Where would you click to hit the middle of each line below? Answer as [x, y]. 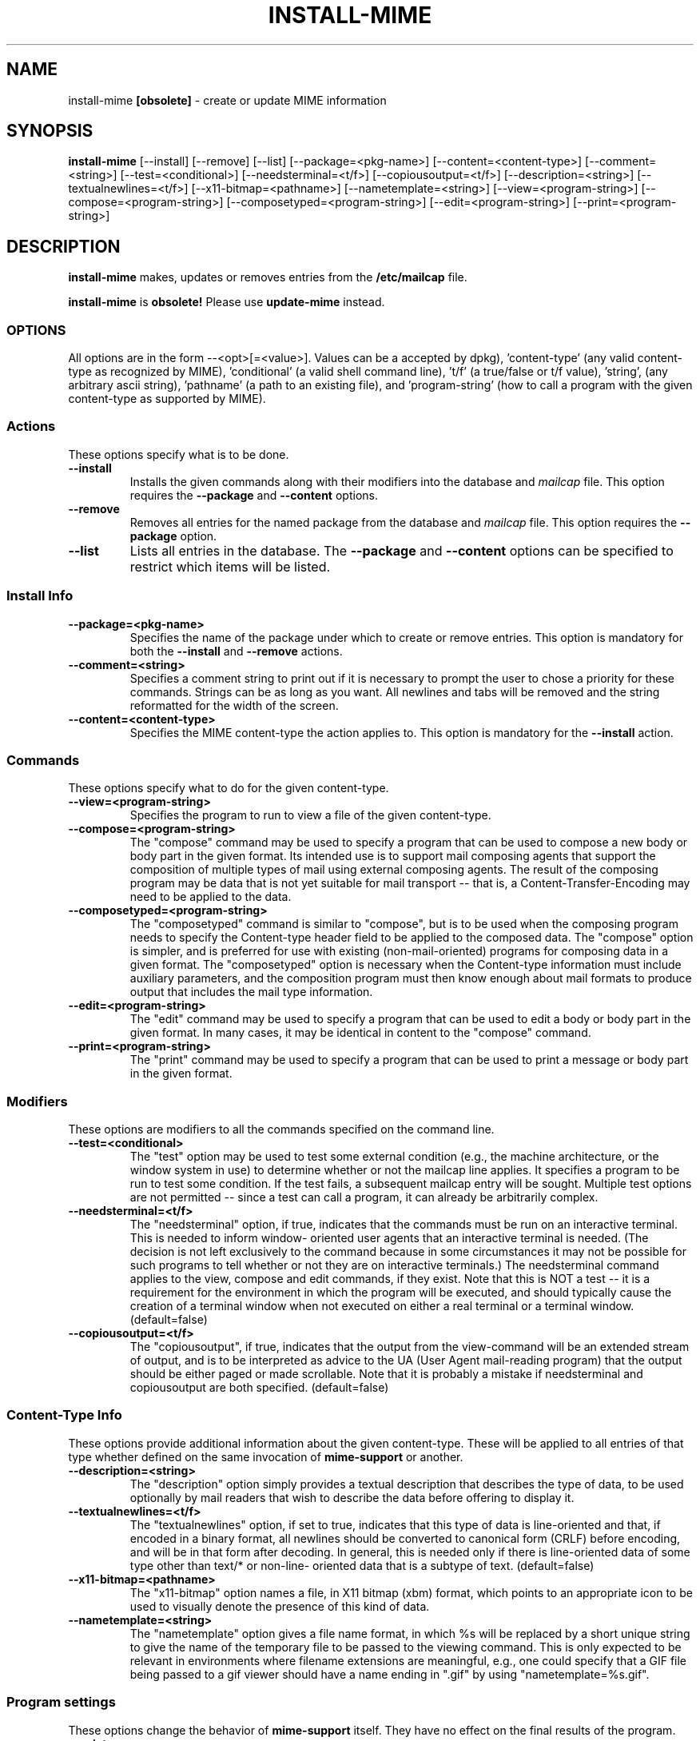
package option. [173, 536]
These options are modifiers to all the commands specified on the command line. [281, 1129]
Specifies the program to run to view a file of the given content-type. [310, 815]
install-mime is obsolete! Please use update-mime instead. [227, 302]
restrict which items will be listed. [230, 566]
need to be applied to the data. [211, 897]
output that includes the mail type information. [251, 992]
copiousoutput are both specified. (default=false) [259, 1388]
